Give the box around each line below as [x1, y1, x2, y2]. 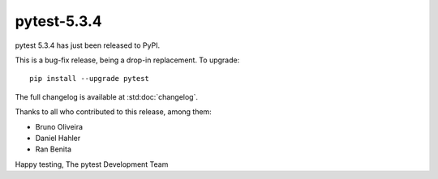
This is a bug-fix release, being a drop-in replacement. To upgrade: [15, 55, 240, 65]
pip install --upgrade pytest [29, 74, 150, 83]
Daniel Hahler [35, 133, 81, 143]
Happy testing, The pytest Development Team [15, 159, 169, 169]
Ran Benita [35, 144, 72, 154]
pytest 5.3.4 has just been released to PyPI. [15, 40, 161, 50]
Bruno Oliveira [35, 121, 84, 131]
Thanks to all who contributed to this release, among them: [15, 107, 213, 117]
